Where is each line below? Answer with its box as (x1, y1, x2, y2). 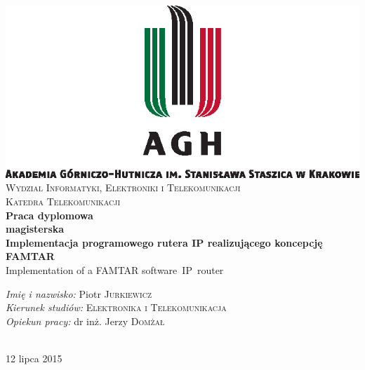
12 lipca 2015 (6, 350, 62, 365)
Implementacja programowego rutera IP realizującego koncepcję (6, 235, 323, 249)
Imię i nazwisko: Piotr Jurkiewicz (6, 286, 152, 301)
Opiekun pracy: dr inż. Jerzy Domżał (6, 313, 165, 328)
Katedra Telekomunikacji (6, 194, 121, 209)
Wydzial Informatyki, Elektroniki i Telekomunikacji (6, 180, 241, 195)
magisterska (6, 221, 65, 236)
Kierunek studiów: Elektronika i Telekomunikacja (6, 300, 227, 315)
